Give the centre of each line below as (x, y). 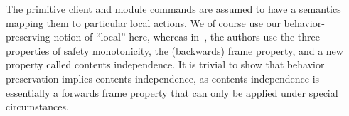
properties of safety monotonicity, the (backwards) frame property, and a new (174, 50)
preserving (28, 37)
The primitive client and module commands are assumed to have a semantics (173, 9)
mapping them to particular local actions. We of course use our (143, 22)
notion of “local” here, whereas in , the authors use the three (187, 37)
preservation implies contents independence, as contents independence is (163, 78)
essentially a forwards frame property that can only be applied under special (172, 92)
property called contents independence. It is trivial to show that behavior (165, 64)
